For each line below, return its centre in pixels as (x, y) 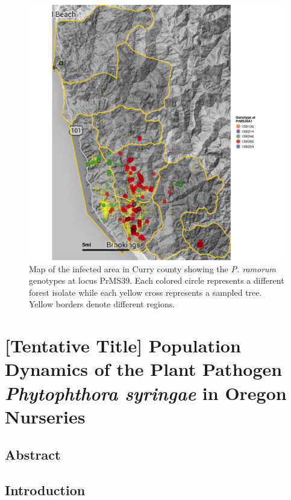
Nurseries (45, 416)
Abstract (33, 455)
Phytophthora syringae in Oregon (146, 393)
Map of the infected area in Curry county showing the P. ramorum (153, 268)
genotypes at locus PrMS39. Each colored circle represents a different (157, 280)
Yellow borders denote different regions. (102, 304)
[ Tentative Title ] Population (123, 345)
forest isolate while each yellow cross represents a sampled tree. (145, 292)
